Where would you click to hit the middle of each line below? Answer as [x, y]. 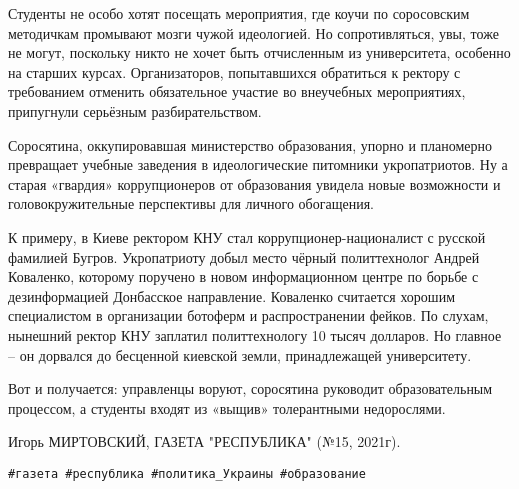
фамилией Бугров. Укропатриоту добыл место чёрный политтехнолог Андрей [244, 256]
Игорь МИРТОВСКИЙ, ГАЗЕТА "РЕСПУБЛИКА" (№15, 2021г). [204, 441]
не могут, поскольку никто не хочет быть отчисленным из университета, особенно [259, 52]
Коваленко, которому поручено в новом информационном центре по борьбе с [243, 276]
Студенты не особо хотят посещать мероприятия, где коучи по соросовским [239, 13]
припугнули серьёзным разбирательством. [135, 110]
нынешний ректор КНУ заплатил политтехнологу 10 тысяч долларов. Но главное [255, 334]
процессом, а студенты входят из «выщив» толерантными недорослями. [227, 407]
